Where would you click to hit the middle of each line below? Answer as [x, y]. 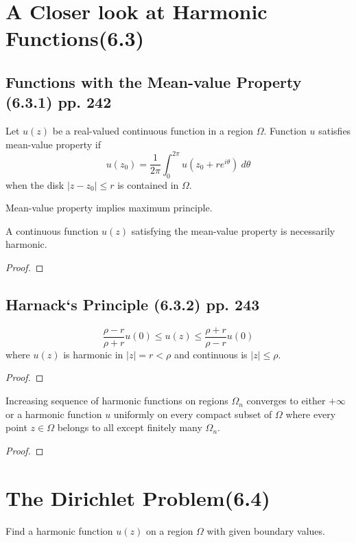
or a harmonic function [54, 414]
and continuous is [211, 354]
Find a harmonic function [59, 530]
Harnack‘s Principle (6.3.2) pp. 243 [133, 304]
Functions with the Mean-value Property [154, 81]
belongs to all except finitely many [130, 427]
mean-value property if [53, 144]
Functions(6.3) [75, 38]
